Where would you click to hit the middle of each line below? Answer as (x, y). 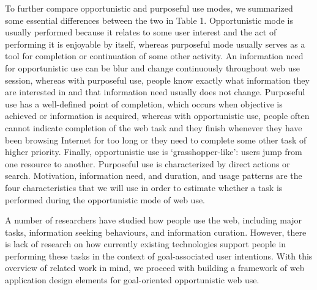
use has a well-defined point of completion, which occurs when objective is (144, 103)
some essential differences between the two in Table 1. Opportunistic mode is (149, 20)
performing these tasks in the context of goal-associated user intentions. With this (159, 256)
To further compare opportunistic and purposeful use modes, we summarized (149, 8)
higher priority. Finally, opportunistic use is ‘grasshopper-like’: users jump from (154, 152)
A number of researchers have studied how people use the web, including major (154, 220)
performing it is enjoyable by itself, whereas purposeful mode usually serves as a (155, 44)
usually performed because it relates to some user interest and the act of (141, 32)
